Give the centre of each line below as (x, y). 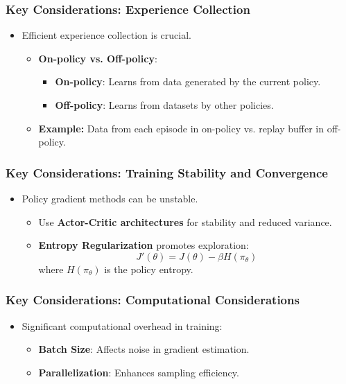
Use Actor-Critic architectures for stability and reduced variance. (185, 221)
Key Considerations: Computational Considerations (153, 300)
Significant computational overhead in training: (122, 325)
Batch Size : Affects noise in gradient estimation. (144, 349)
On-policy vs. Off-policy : (98, 58)
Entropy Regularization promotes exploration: (144, 245)
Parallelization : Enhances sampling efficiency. (139, 372)
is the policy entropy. (149, 269)
